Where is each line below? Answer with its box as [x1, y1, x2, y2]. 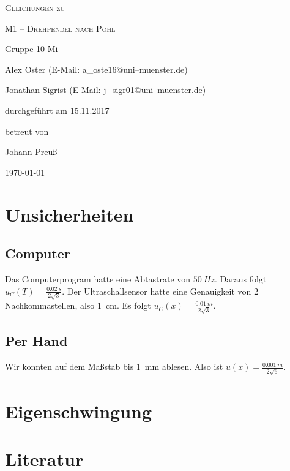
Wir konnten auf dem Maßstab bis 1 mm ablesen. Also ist [5, 360, 223, 373]
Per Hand [5, 331, 68, 350]
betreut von [5, 124, 49, 137]
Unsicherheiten [5, 202, 134, 227]
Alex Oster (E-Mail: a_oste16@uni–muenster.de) [5, 62, 188, 75]
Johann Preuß [5, 145, 58, 158]
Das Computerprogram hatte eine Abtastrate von [5, 272, 191, 285]
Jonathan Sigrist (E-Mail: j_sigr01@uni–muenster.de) [5, 83, 206, 96]
